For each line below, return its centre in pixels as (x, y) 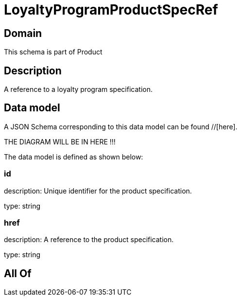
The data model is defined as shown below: (74, 157)
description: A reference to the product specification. (89, 240)
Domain (23, 33)
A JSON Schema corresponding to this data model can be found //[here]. (121, 126)
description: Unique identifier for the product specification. (98, 191)
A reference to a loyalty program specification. (78, 89)
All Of (18, 273)
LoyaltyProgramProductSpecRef (111, 10)
